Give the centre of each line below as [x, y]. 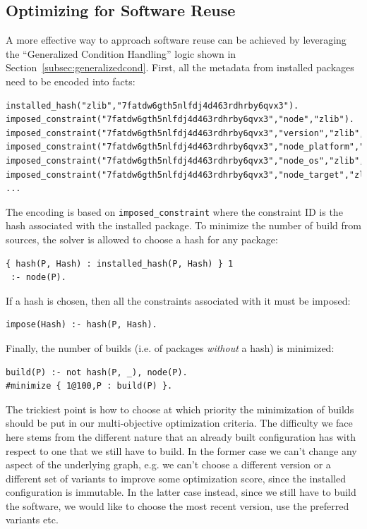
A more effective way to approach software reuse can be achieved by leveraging [176, 40]
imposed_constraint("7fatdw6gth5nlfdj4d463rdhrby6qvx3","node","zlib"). [180, 120]
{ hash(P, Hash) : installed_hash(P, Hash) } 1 [120, 263]
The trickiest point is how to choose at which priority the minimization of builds [180, 409]
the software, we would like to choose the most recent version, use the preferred [178, 505]
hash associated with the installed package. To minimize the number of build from [183, 225]
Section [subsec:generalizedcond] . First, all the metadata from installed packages [180, 67]
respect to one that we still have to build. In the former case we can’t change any [181, 450]
